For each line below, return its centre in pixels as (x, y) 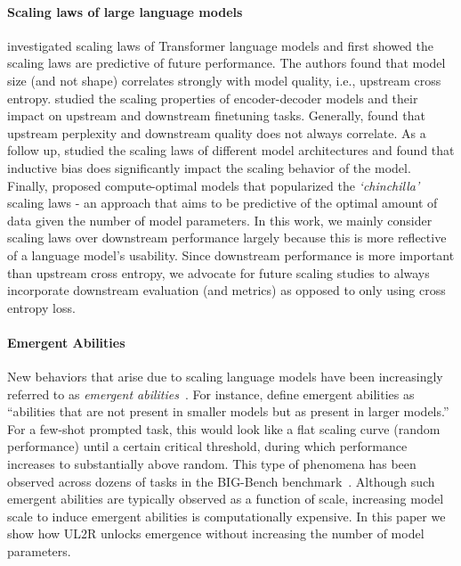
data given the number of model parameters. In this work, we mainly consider (220, 220)
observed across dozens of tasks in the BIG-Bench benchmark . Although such (221, 481)
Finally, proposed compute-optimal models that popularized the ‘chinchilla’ (214, 185)
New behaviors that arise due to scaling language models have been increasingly (225, 377)
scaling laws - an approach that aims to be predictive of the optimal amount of (222, 203)
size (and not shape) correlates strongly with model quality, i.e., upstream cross (224, 80)
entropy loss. (41, 307)
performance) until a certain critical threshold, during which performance (207, 446)
